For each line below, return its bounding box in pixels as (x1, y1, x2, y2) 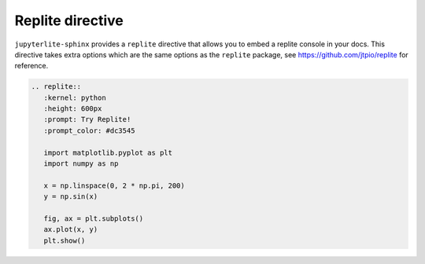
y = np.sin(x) (43, 192, 98, 201)
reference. (14, 61, 49, 71)
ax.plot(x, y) (43, 225, 98, 234)
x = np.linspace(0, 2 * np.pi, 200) (43, 181, 185, 190)
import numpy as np (43, 159, 119, 168)
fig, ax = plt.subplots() (43, 214, 144, 223)
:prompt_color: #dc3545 (43, 126, 135, 135)
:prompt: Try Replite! (43, 115, 131, 124)
